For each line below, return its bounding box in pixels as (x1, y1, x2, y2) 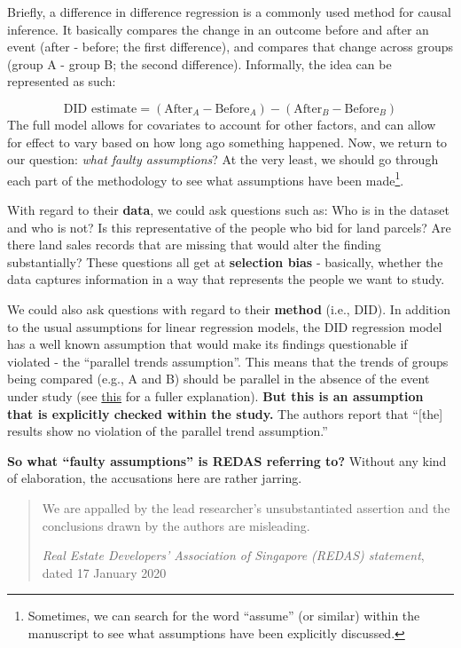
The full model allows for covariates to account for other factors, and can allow (7, 115, 436, 133)
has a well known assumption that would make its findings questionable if (7, 335, 408, 353)
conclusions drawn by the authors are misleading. (42, 516, 310, 534)
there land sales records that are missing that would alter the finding (7, 235, 381, 254)
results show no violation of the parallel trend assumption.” (7, 422, 328, 440)
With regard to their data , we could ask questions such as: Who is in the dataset (7, 201, 449, 218)
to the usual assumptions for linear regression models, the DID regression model (7, 317, 442, 336)
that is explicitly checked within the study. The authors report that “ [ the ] (7, 404, 443, 423)
